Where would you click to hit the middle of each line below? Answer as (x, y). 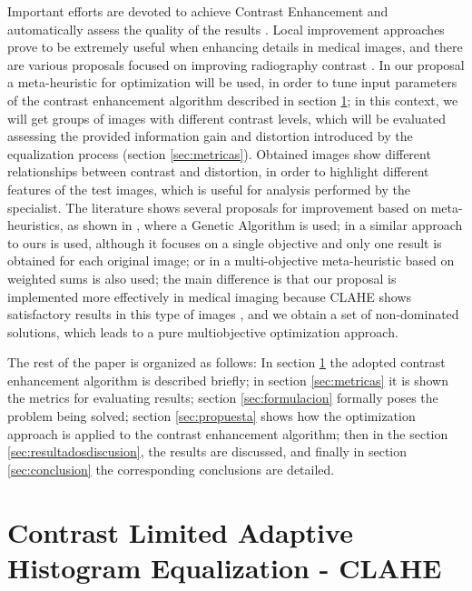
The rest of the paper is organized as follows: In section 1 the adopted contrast (226, 362)
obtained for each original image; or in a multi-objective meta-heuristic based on (231, 260)
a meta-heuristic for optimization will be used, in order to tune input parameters (232, 82)
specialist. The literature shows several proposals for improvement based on (217, 207)
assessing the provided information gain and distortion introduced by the (210, 136)
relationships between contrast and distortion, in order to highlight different (218, 171)
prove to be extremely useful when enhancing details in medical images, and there (235, 47)
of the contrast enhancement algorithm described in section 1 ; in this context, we (233, 100)
